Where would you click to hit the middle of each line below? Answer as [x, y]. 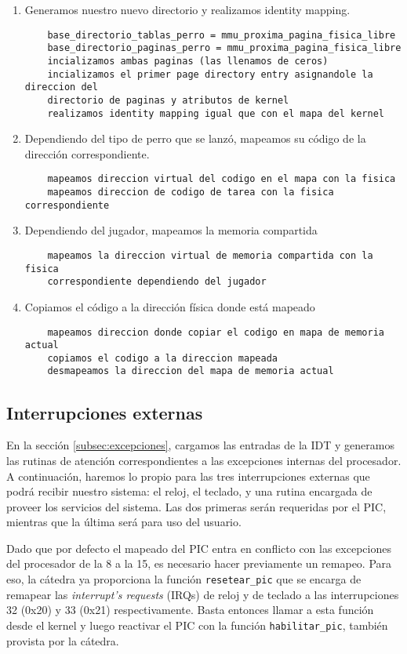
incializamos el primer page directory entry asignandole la [210, 74]
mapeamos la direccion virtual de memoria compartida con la [210, 255]
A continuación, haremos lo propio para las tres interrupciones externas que [188, 476]
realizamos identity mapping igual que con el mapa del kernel [216, 113]
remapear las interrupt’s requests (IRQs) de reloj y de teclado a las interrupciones [203, 594]
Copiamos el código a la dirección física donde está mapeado [170, 306]
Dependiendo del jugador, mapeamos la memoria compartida [171, 230]
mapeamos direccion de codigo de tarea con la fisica [191, 193]
